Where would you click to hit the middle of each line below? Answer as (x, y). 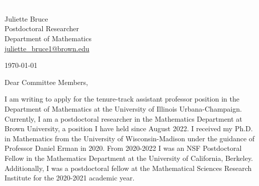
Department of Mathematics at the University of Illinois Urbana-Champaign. (123, 108)
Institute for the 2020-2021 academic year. (70, 178)
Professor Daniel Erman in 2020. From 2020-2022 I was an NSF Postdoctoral (123, 148)
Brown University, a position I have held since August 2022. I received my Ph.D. (129, 128)
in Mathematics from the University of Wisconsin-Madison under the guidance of (130, 138)
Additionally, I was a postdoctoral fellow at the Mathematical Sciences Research (128, 168)
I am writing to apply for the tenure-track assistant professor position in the (122, 99)
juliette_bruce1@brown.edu (47, 48)
